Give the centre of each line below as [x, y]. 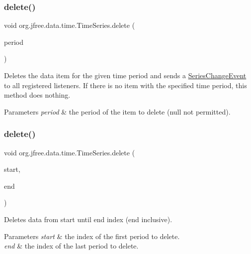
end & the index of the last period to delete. [71, 246]
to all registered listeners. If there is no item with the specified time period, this [125, 85]
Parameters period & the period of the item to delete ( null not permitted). [117, 111]
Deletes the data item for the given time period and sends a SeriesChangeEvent [125, 75]
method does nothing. [37, 95]
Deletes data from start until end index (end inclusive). [88, 219]
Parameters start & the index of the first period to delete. [92, 236]
